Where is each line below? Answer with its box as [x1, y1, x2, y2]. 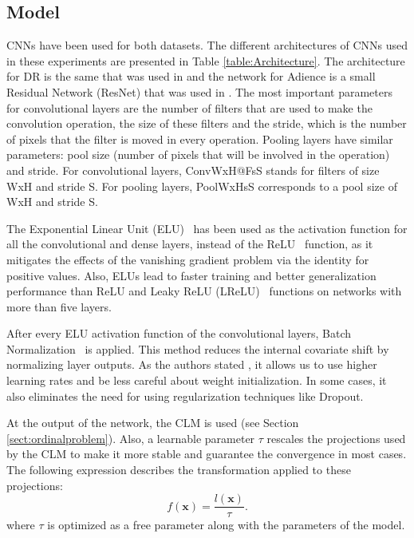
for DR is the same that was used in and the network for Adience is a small [6, 68, 376, 85]
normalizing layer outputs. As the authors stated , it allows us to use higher [6, 356, 377, 373]
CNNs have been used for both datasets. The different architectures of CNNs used [6, 37, 408, 53]
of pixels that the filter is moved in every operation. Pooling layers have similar [6, 130, 393, 147]
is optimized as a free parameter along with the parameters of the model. [47, 516, 405, 533]
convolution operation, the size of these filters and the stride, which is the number [6, 115, 407, 132]
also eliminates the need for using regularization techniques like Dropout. [6, 387, 364, 404]
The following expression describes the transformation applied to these [6, 461, 351, 478]
